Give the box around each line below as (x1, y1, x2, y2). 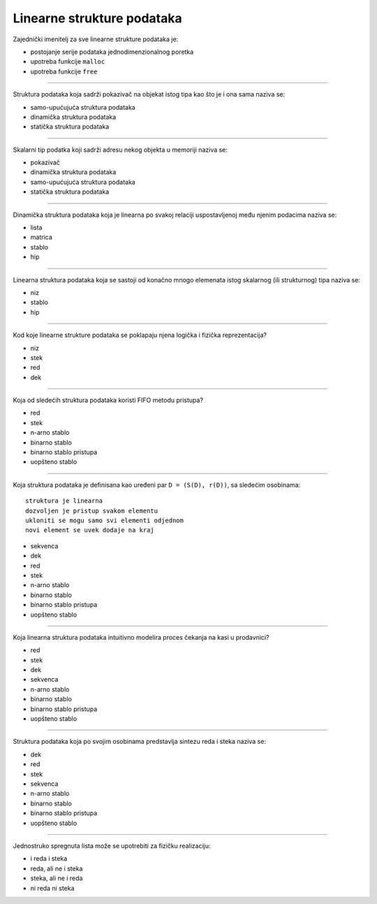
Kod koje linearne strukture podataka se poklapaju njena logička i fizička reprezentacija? (13, 331, 267, 339)
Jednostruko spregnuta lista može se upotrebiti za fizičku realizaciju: (13, 841, 211, 849)
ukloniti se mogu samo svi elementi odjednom (25, 517, 184, 524)
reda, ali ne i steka (30, 864, 83, 873)
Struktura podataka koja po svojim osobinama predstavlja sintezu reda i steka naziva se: (13, 738, 267, 746)
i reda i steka (30, 854, 68, 863)
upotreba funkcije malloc (30, 57, 105, 66)
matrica (30, 233, 52, 241)
